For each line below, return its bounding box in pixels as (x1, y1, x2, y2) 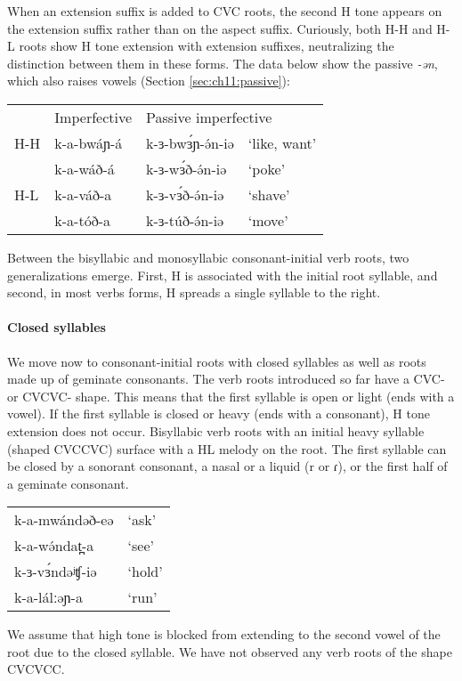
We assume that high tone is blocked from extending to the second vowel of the (7, 625, 441, 644)
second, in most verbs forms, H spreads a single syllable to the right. (7, 283, 381, 302)
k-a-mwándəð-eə (14, 509, 114, 531)
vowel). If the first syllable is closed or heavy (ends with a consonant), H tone (7, 404, 430, 423)
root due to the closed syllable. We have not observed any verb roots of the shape (7, 642, 452, 661)
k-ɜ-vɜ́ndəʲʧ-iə (14, 561, 97, 582)
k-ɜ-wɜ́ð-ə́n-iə (146, 158, 227, 179)
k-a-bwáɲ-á (54, 132, 123, 153)
